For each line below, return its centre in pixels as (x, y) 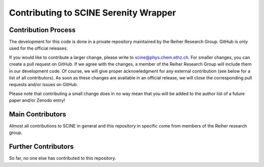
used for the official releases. (38, 48)
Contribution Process (42, 30)
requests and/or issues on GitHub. (44, 85)
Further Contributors (42, 147)
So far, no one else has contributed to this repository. (63, 158)
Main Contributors (37, 114)
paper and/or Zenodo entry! (37, 100)
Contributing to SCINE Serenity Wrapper (92, 13)
